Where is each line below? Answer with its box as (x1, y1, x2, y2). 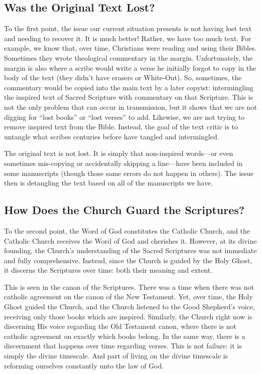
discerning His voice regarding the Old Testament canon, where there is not (4, 321, 236, 331)
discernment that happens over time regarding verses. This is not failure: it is (4, 340, 242, 351)
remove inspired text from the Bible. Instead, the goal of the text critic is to (4, 121, 238, 132)
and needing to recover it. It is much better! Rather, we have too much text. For (4, 33, 251, 43)
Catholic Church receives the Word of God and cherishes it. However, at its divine (4, 235, 257, 246)
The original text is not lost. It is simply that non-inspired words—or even (4, 148, 233, 158)
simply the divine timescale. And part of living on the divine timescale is (4, 350, 228, 361)
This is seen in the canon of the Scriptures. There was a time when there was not (4, 281, 254, 292)
